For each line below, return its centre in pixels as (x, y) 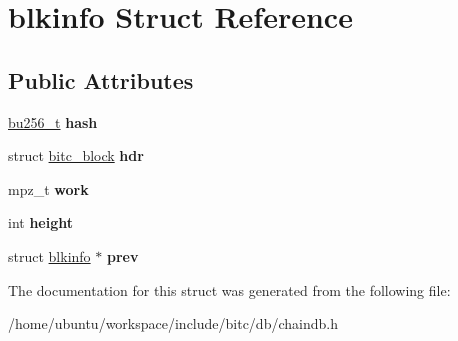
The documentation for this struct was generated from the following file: (229, 289)
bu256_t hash (53, 121)
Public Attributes (101, 79)
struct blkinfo (49, 255)
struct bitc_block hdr (76, 155)
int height (41, 222)
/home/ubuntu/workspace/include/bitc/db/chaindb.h (173, 323)
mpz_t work (48, 188)
